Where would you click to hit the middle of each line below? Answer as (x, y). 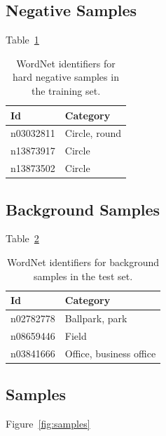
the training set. (66, 90)
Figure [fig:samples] (48, 424)
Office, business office (110, 353)
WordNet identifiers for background (83, 262)
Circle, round (93, 133)
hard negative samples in (66, 77)
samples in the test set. (83, 276)
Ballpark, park (96, 318)
